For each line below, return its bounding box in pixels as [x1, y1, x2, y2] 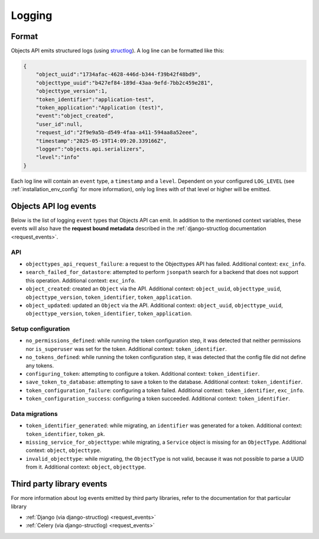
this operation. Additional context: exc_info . [25, 277, 136, 284]
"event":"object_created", [35, 112, 115, 120]
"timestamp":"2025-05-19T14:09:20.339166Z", [35, 137, 167, 144]
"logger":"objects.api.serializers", [35, 146, 145, 152]
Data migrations [11, 409, 58, 418]
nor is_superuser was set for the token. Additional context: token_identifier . [25, 345, 227, 352]
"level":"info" [35, 154, 80, 161]
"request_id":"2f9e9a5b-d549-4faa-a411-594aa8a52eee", [35, 129, 198, 136]
